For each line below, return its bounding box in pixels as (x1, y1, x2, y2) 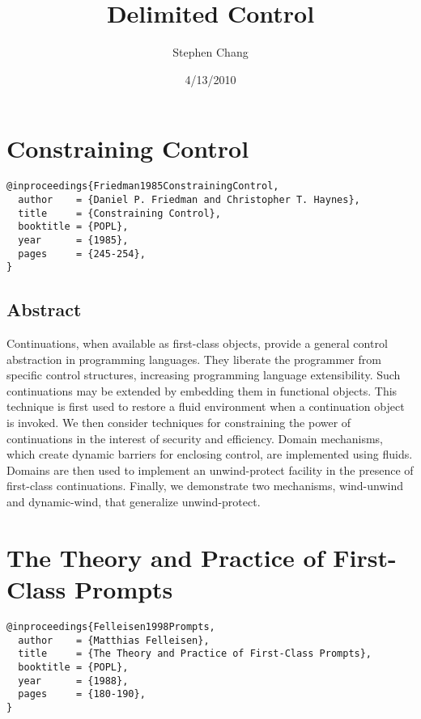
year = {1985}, (18, 234, 129, 246)
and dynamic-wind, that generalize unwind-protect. (6, 493, 261, 510)
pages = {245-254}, (18, 247, 146, 260)
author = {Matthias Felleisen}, (18, 634, 210, 646)
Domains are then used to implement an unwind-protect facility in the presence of (6, 461, 414, 478)
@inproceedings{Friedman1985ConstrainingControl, (6, 180, 279, 192)
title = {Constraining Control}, (18, 207, 221, 219)
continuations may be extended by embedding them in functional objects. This (6, 382, 398, 399)
